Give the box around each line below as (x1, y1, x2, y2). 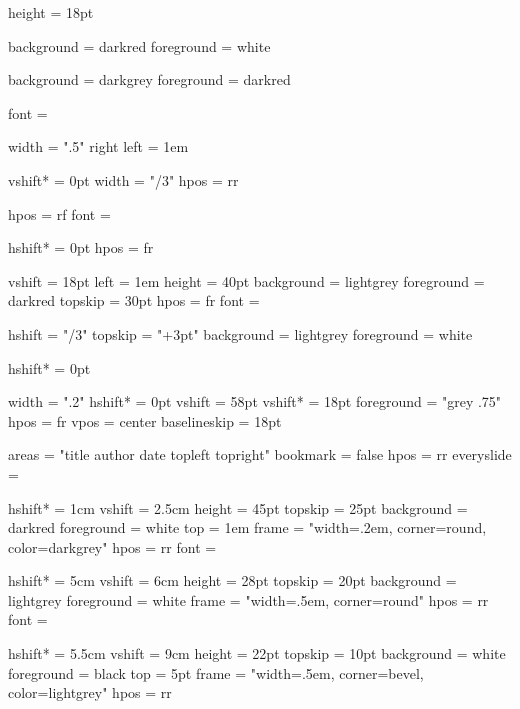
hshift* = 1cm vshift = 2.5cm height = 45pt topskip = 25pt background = (8, 497, 468, 518)
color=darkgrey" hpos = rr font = (8, 536, 217, 557)
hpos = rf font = (8, 203, 111, 224)
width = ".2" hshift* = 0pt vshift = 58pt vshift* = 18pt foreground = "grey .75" (8, 391, 502, 412)
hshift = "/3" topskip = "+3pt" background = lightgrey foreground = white (8, 323, 473, 344)
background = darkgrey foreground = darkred (8, 69, 291, 90)
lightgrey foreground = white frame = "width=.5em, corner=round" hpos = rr (8, 589, 489, 610)
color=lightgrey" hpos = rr (8, 682, 172, 703)
